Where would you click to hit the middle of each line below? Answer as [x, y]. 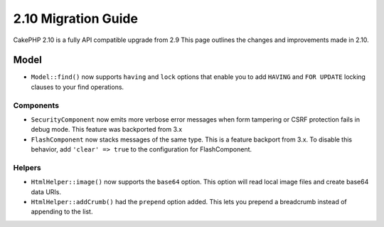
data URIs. [46, 191]
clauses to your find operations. [78, 87]
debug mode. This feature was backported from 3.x [107, 130]
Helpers [27, 167]
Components [36, 105]
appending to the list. [62, 212]
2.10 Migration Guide [76, 19]
